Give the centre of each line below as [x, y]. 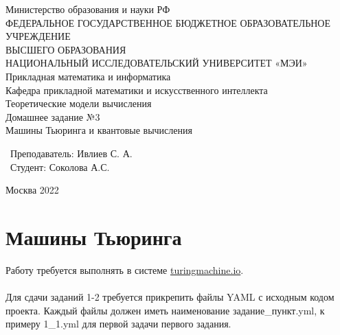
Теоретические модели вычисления [79, 103]
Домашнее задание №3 [53, 116]
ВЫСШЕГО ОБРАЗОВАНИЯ [66, 49]
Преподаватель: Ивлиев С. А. [71, 153]
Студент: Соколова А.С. [60, 166]
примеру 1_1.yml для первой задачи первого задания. [118, 324]
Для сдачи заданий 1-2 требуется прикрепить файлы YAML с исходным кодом [170, 297]
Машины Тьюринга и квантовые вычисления [99, 130]
